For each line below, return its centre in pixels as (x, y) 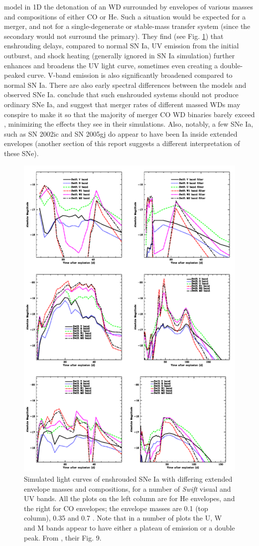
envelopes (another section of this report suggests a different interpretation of (122, 143)
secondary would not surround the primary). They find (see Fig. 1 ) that (114, 36)
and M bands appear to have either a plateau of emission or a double (129, 528)
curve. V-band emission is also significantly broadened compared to (130, 75)
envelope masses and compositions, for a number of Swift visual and (128, 488)
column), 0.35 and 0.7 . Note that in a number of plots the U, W (123, 518)
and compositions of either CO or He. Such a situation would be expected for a (125, 16)
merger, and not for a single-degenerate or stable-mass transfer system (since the (127, 26)
